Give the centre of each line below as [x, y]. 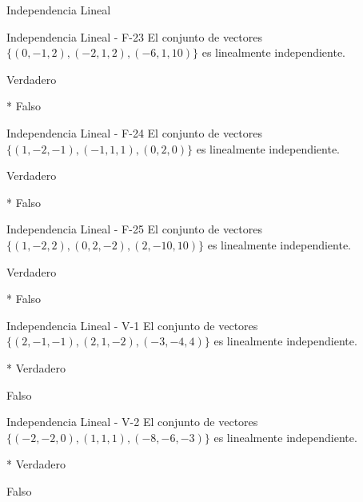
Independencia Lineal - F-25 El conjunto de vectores [134, 229]
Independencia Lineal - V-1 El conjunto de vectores [132, 325]
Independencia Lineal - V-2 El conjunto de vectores [132, 422]
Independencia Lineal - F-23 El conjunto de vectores [134, 36]
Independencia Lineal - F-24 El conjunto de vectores [134, 132]
